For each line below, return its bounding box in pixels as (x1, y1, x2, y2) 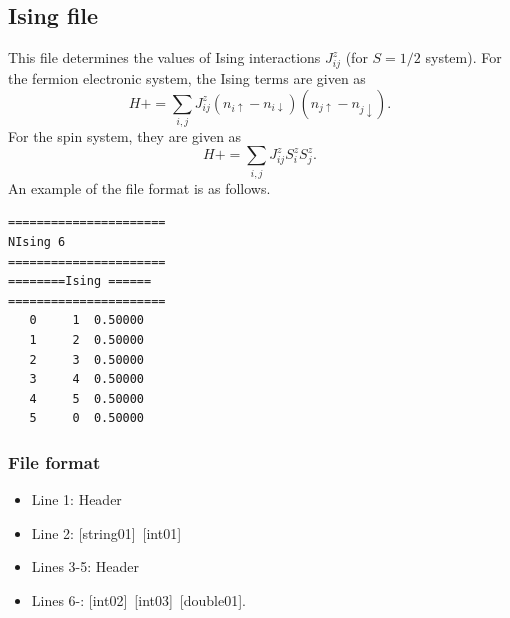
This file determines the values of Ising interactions (8, 47, 321, 68)
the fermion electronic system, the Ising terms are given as (8, 67, 366, 88)
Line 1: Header (31, 489, 122, 510)
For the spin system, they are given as (8, 125, 242, 146)
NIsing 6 (8, 234, 66, 249)
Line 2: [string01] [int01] (31, 522, 182, 543)
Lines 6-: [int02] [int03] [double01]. (31, 589, 246, 610)
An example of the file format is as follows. (8, 177, 271, 198)
